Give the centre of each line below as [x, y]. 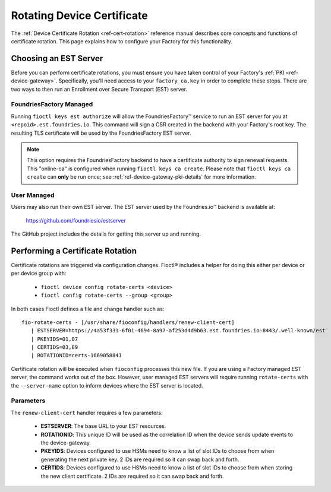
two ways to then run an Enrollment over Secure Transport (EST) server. [99, 89]
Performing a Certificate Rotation [74, 251]
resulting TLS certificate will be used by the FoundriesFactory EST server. [101, 133]
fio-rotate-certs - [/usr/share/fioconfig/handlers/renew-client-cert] [128, 322]
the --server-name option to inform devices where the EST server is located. [107, 385]
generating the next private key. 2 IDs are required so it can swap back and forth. [140, 459]
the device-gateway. [66, 443]
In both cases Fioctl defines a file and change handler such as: [88, 309]
